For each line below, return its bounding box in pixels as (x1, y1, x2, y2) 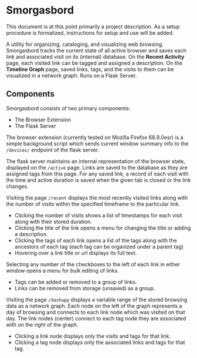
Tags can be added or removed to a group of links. (14, 278, 137, 286)
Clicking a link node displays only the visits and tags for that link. (14, 332, 171, 339)
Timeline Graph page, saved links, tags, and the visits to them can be (6, 65, 174, 72)
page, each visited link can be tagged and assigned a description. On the (6, 59, 183, 67)
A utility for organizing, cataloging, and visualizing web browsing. (6, 41, 164, 48)
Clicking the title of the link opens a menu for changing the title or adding (14, 224, 191, 231)
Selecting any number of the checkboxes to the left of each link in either (6, 260, 181, 268)
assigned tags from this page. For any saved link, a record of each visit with (6, 170, 189, 177)
